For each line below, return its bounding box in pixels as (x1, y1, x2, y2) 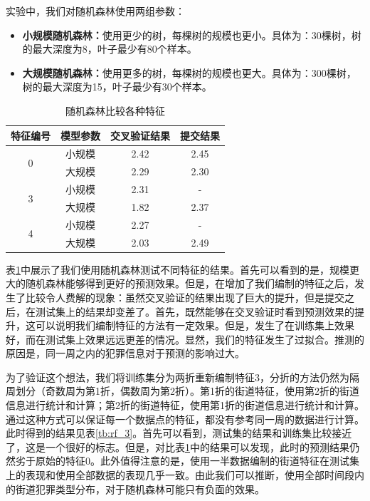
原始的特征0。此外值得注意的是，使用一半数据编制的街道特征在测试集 (35, 453, 359, 468)
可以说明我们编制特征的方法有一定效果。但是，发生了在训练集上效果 (35, 318, 354, 333)
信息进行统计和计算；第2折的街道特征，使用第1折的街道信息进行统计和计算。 (6, 398, 364, 413)
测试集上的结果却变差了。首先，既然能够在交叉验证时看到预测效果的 (35, 304, 354, 319)
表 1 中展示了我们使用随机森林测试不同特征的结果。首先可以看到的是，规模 (6, 262, 349, 277)
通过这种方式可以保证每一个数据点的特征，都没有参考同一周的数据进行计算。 (6, 411, 364, 426)
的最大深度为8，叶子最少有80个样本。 (22, 41, 197, 56)
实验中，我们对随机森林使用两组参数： (6, 4, 185, 18)
